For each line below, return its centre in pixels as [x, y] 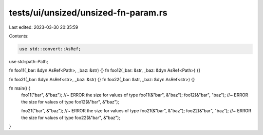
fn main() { [20, 88]
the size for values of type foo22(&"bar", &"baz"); [71, 118]
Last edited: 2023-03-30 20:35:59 [44, 27]
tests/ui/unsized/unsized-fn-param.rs [88, 13]
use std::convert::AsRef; [50, 49]
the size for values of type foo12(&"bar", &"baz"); [70, 101]
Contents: [19, 36]
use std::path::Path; [28, 61]
